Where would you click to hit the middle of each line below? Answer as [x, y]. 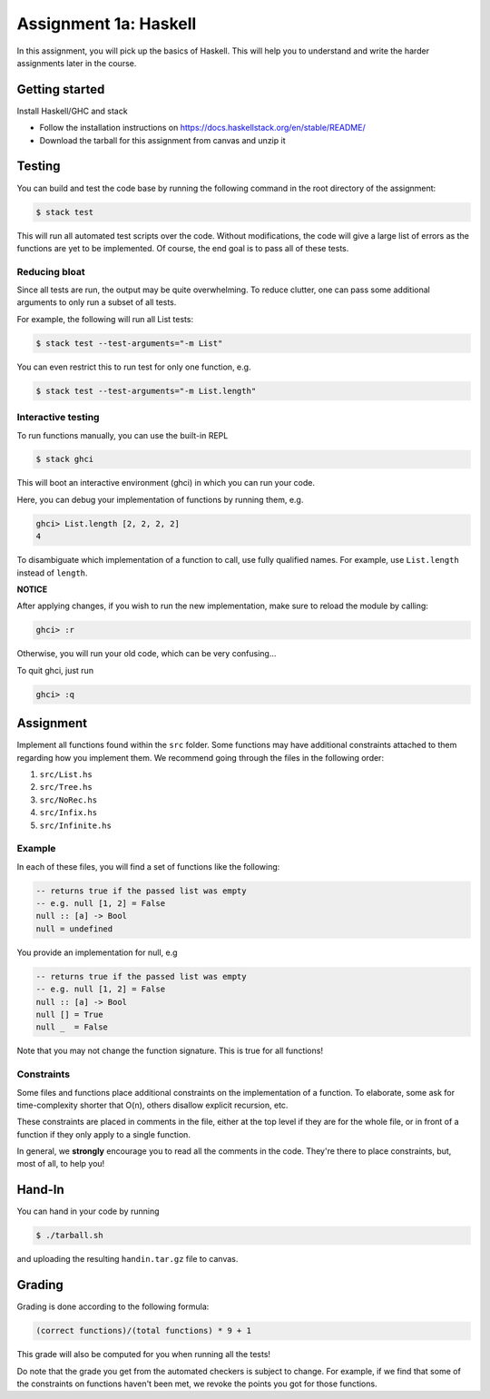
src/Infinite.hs [76, 825]
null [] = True [69, 1015]
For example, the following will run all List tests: [105, 319]
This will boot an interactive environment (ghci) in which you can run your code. [166, 483]
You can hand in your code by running [88, 1211]
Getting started [61, 89]
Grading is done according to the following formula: [113, 1306]
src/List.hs [66, 775]
